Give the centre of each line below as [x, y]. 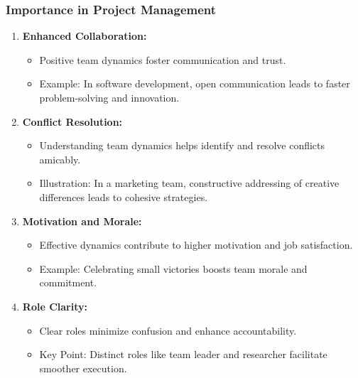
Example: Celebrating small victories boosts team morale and [173, 268]
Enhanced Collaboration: [85, 36]
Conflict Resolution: [72, 121]
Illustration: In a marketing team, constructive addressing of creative [189, 183]
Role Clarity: [55, 306]
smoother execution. [83, 368]
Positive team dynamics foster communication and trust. [163, 59]
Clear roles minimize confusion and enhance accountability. [168, 330]
